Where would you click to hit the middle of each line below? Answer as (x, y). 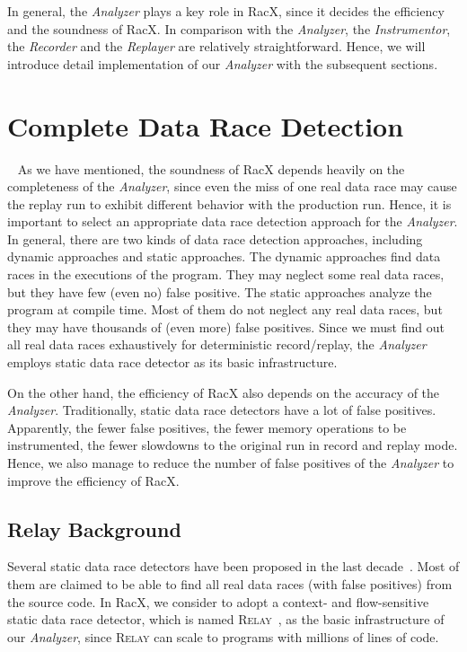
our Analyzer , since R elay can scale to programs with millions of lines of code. (223, 636)
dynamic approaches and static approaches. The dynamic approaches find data (224, 256)
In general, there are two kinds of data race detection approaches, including (215, 238)
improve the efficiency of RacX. (93, 480)
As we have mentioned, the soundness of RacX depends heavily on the (211, 168)
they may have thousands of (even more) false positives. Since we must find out (226, 326)
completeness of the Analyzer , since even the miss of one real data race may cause (232, 186)
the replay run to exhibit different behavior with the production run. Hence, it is (229, 203)
